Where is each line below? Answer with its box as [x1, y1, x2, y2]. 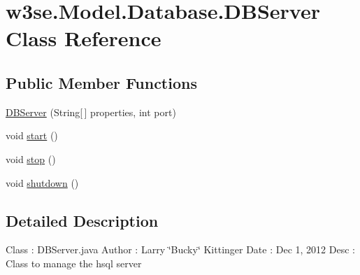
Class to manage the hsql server [6, 255, 142, 270]
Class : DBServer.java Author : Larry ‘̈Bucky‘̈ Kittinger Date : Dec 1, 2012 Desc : [6, 242, 355, 257]
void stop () [6, 151, 56, 166]
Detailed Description [6, 209, 159, 231]
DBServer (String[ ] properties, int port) [6, 104, 176, 119]
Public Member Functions [6, 71, 197, 93]
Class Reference [6, 24, 161, 52]
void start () [6, 128, 58, 143]
